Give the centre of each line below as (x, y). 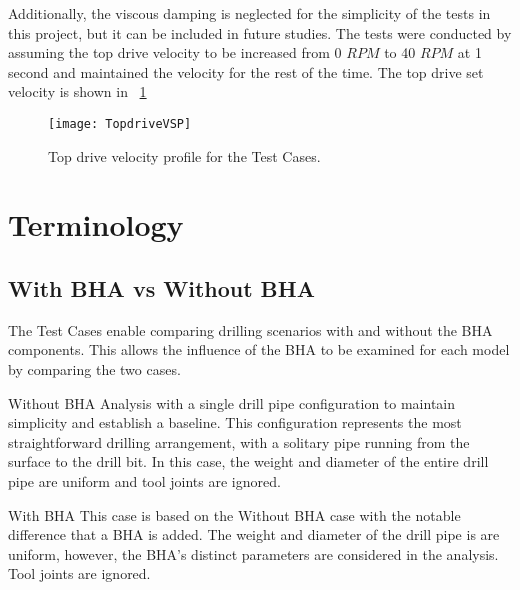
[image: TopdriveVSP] (120, 123)
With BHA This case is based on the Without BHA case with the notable (234, 514)
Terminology (96, 224)
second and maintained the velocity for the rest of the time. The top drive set (246, 71)
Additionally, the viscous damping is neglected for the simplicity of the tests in (249, 13)
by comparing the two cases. (94, 368)
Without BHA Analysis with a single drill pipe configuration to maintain (232, 402)
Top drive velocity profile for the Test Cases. (184, 155)
